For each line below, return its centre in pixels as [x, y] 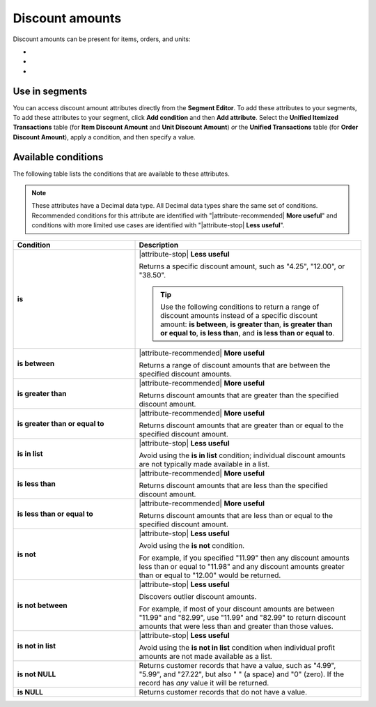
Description [159, 245]
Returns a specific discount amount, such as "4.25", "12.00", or [242, 266]
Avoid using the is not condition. [192, 545]
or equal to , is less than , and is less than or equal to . [248, 333]
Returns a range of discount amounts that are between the [235, 365]
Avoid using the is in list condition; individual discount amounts [242, 455]
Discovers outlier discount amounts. [198, 596]
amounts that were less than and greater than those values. [236, 626]
